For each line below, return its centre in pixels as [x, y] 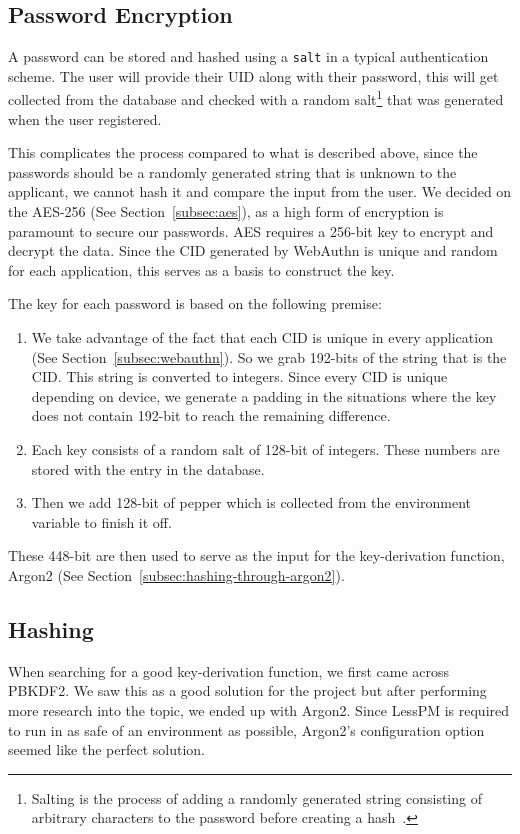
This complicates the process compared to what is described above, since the [243, 152]
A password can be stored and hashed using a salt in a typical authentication [248, 56]
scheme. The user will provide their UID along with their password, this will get [253, 75]
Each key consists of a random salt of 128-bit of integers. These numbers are [265, 449]
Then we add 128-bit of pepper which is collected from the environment [251, 502]
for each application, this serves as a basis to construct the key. [201, 269]
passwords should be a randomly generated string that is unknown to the [232, 171]
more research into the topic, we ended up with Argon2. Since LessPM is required [259, 709]
